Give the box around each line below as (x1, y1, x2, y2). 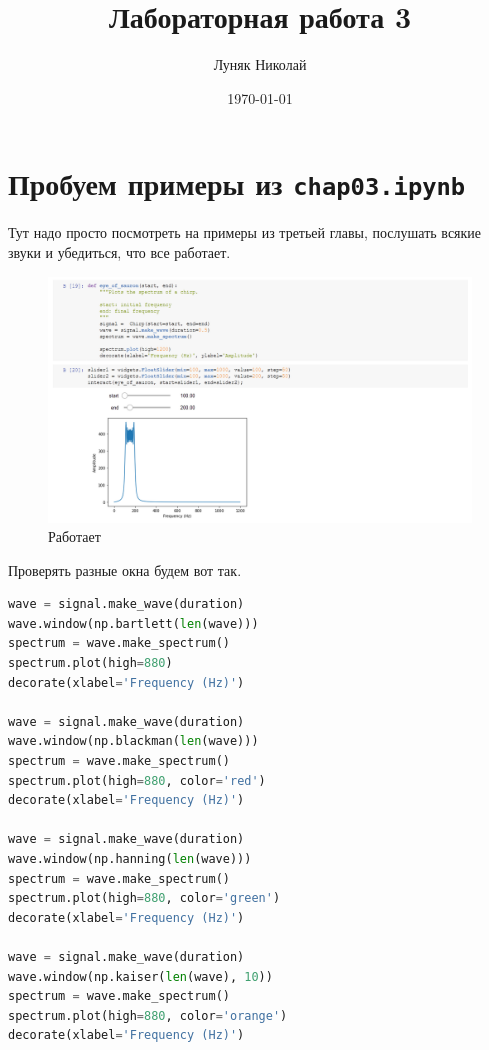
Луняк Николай (213, 54, 307, 75)
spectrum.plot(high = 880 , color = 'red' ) (8, 773, 266, 788)
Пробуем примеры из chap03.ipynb (8, 163, 466, 204)
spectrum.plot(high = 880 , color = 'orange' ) (8, 1008, 288, 1023)
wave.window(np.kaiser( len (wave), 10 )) (8, 969, 273, 984)
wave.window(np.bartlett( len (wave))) (8, 616, 259, 631)
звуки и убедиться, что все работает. (8, 241, 231, 262)
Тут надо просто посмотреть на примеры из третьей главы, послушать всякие (8, 222, 482, 243)
